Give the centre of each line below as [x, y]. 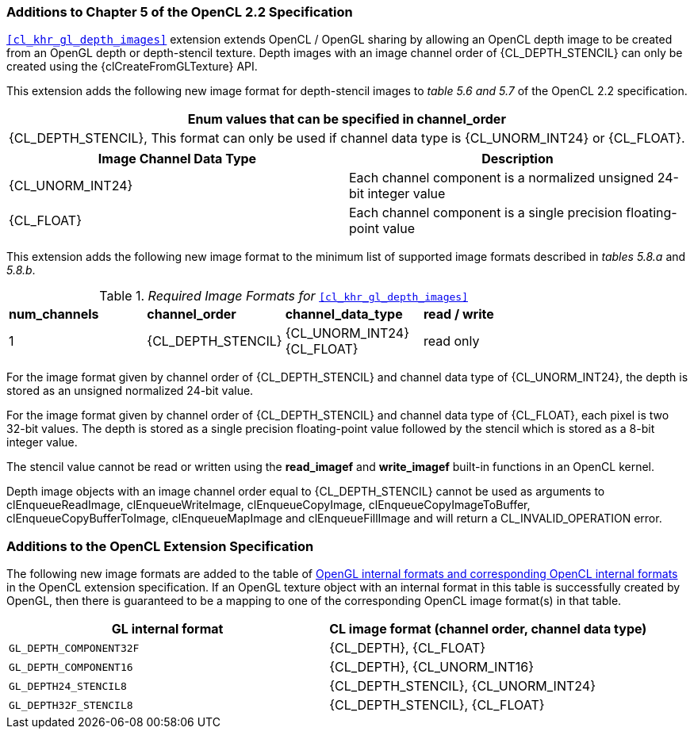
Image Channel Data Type [177, 159]
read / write [458, 314]
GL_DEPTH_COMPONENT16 [71, 667]
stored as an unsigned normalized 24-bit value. [130, 391]
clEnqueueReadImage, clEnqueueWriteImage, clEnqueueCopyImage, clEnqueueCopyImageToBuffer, [268, 505]
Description [518, 159]
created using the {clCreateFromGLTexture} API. [132, 67]
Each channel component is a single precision [486, 213]
